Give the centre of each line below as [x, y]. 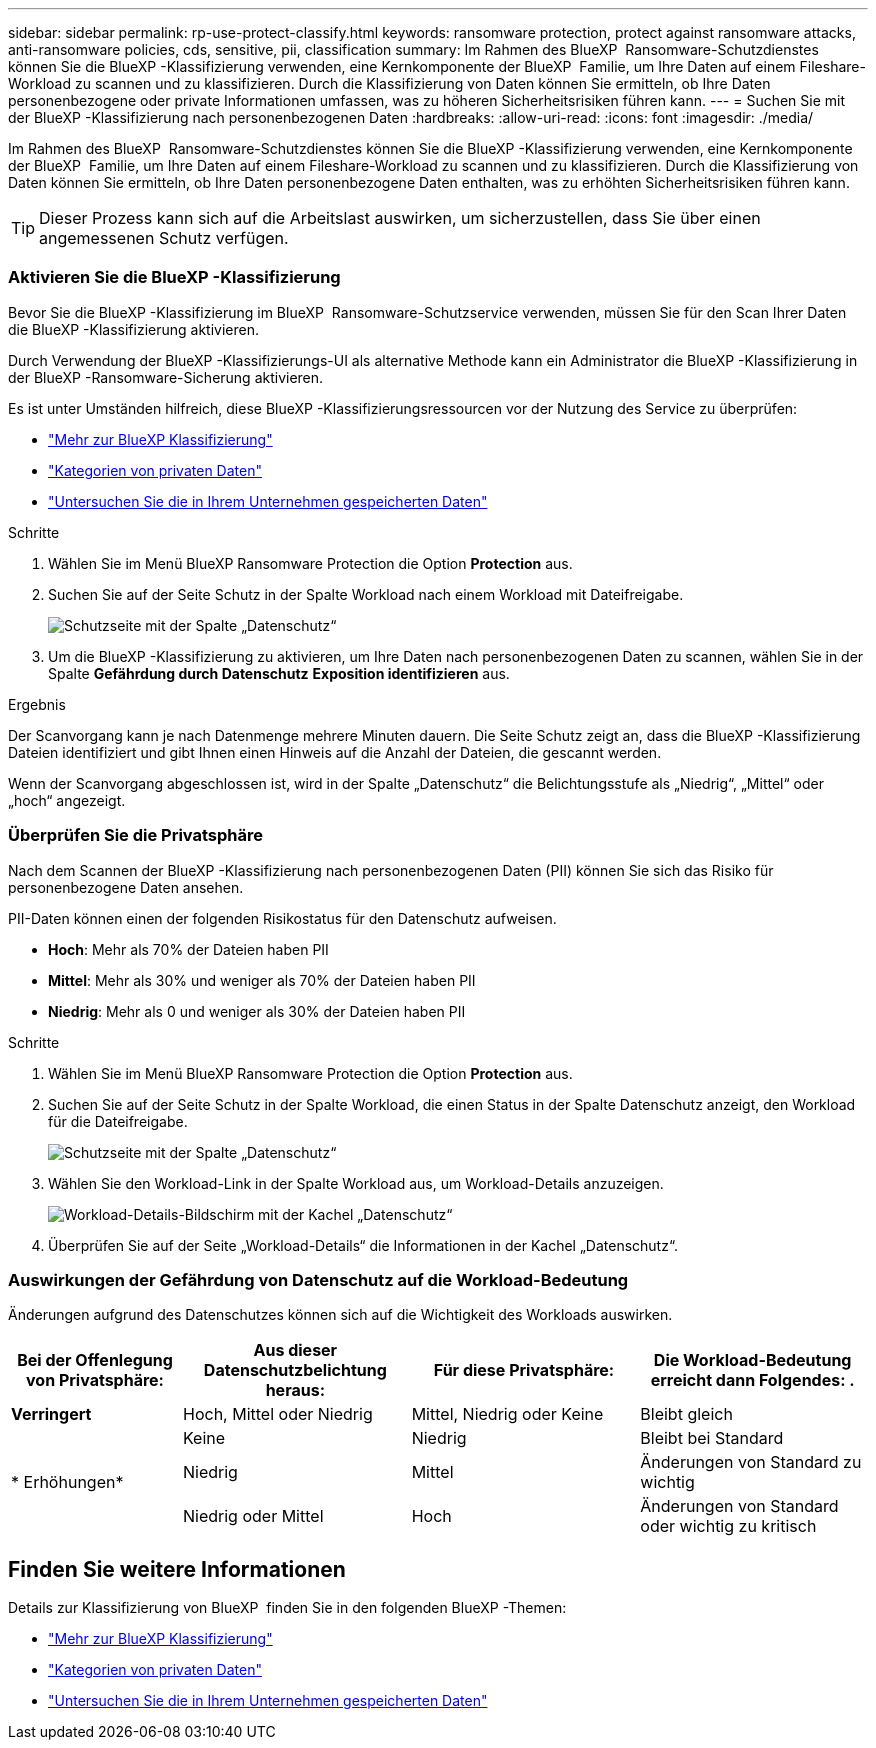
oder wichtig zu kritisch [728, 1526]
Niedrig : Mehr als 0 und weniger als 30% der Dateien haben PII [257, 1011]
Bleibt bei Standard [712, 1438]
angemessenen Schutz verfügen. [164, 238]
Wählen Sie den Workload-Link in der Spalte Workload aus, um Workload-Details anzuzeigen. [356, 1183]
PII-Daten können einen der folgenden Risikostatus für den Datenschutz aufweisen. [282, 918]
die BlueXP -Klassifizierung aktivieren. [133, 329]
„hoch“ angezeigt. [67, 800]
